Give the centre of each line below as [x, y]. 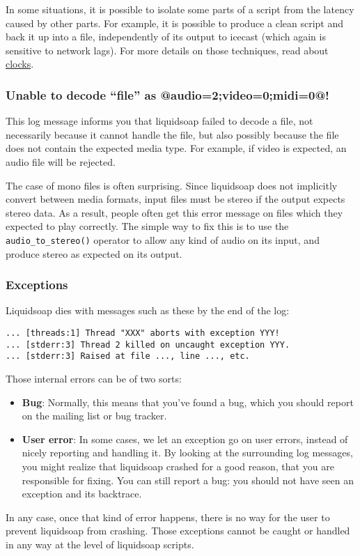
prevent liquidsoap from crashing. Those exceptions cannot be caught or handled [178, 531]
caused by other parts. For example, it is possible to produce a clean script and [175, 23]
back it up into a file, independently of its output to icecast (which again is [166, 37]
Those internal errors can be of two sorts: [94, 378]
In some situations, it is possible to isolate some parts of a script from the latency [180, 9]
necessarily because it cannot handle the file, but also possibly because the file [172, 134]
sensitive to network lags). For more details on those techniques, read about [167, 50]
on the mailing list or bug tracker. [94, 416]
